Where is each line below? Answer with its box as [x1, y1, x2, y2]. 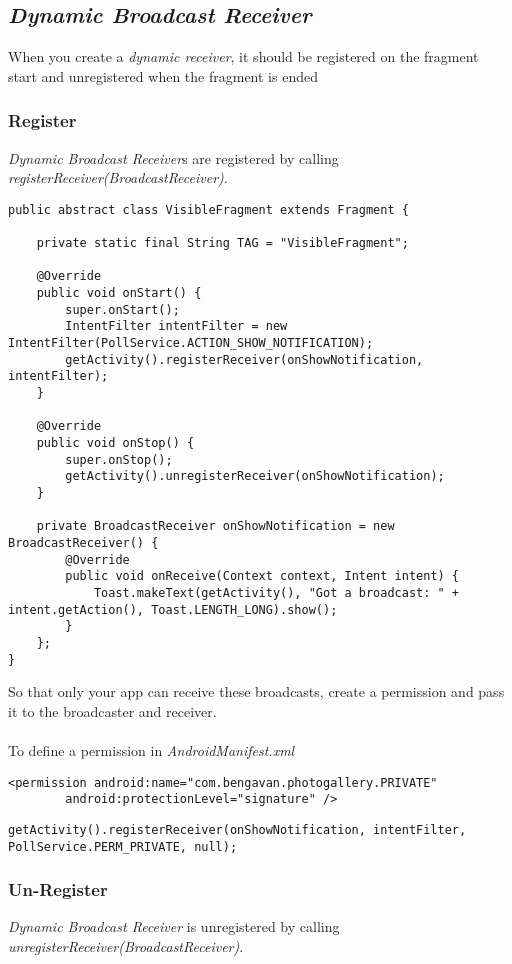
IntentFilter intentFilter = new [65, 319, 288, 334]
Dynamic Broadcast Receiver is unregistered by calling [8, 916, 340, 937]
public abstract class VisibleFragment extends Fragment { [8, 202, 409, 217]
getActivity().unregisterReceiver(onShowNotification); [65, 469, 445, 484]
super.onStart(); [65, 302, 180, 317]
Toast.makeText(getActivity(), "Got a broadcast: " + [93, 585, 460, 600]
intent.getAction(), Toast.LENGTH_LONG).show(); [8, 602, 338, 617]
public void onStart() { [36, 286, 202, 301]
